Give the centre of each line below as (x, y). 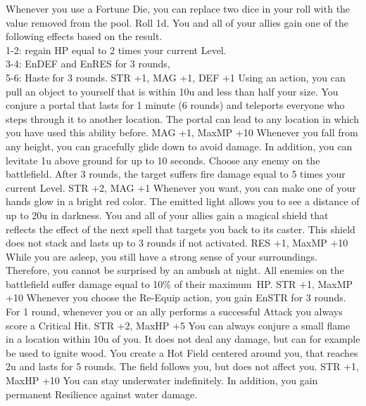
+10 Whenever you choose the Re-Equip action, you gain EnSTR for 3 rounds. (176, 297)
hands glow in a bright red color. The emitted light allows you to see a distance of (183, 201)
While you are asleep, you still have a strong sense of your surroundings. (162, 256)
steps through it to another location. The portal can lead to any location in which (182, 118)
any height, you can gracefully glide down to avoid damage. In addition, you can (179, 146)
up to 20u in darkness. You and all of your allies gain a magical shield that (167, 215)
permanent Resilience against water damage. (102, 394)
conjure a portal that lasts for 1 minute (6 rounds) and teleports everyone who (175, 105)
